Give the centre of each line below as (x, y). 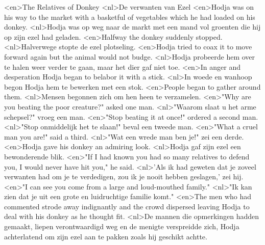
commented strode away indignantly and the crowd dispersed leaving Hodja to (127, 206)
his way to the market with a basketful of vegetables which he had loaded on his (130, 17)
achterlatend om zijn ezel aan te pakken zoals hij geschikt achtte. (106, 236)
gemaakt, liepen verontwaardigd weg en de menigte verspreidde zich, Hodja (122, 226)
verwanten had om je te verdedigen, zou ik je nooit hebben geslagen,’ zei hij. (124, 176)
